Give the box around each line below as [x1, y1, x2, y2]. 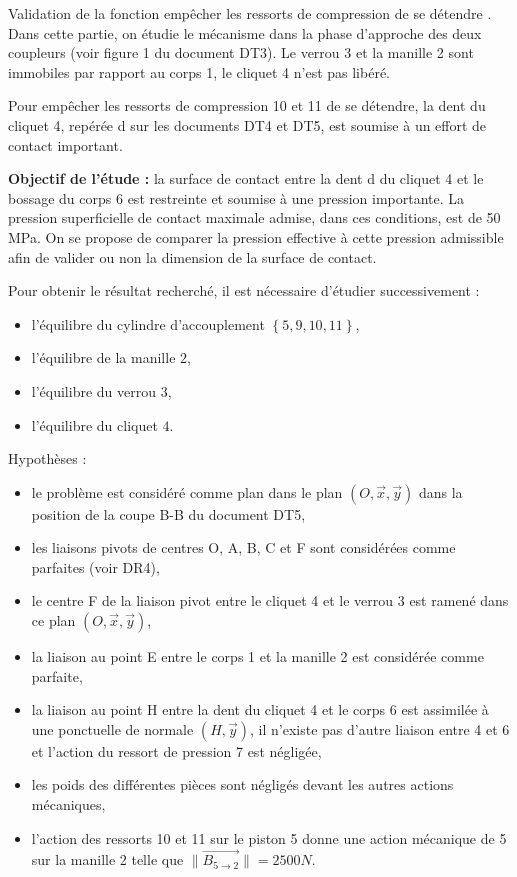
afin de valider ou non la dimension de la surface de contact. [8, 246, 377, 267]
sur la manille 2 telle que [31, 849, 184, 870]
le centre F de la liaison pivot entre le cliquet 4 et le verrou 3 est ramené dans [31, 590, 509, 611]
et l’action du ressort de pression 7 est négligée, [31, 740, 322, 761]
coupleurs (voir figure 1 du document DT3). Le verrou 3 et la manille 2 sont [8, 42, 474, 63]
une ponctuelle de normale [31, 718, 194, 739]
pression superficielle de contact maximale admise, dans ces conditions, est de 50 [8, 207, 501, 228]
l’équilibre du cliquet [31, 414, 158, 435]
